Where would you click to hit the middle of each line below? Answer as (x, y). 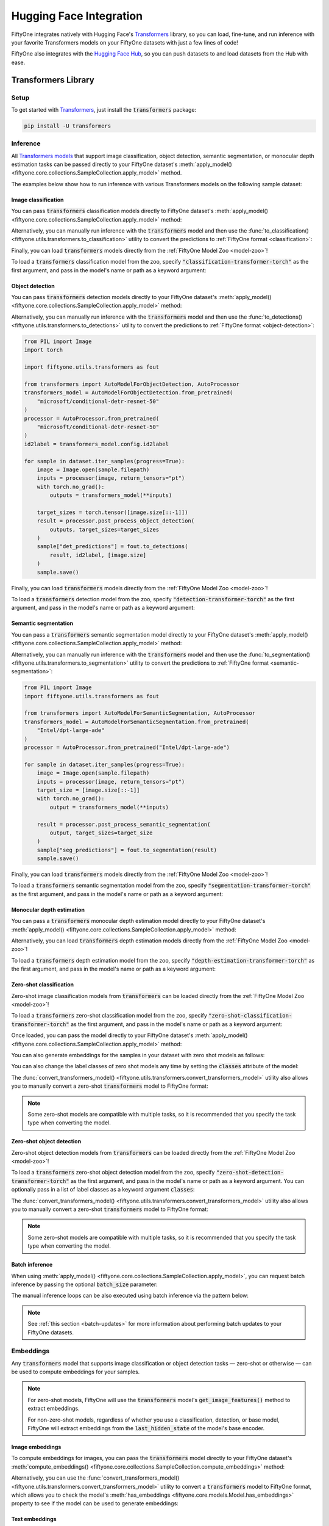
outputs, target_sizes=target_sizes (104, 529)
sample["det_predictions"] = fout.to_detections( (112, 547)
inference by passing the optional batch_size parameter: (84, 1284)
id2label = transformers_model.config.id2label (96, 444)
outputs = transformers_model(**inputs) (111, 495)
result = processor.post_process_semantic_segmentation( (124, 824)
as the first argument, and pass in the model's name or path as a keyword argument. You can (187, 1181)
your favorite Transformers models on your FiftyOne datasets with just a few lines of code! (125, 42)
